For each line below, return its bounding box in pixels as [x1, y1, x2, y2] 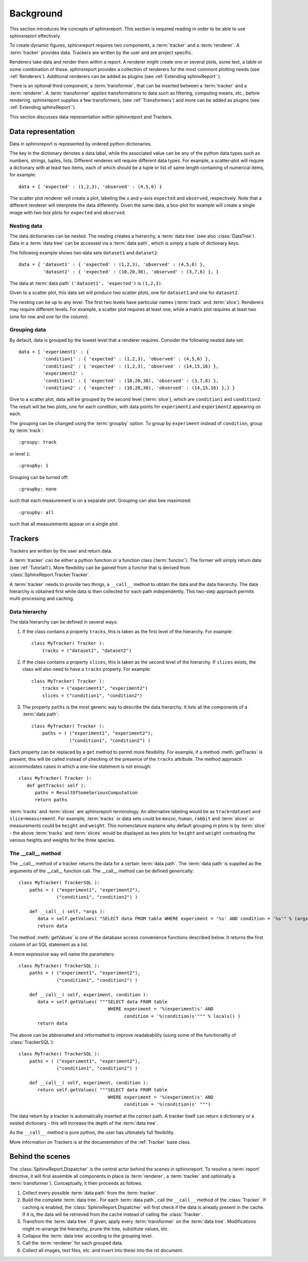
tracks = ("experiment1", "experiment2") [42, 685, 148, 691]
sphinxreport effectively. [9, 32, 61, 39]
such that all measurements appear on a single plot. [9, 521, 119, 527]
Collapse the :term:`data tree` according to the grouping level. [22, 1233, 153, 1239]
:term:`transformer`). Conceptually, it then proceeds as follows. [9, 1180, 143, 1186]
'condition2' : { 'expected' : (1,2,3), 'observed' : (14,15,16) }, [43, 363, 219, 369]
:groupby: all [18, 509, 54, 515]
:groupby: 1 [18, 463, 49, 469]
